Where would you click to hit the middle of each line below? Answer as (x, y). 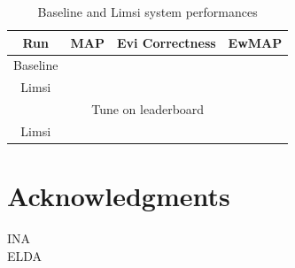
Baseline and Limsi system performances (147, 11)
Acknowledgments (119, 196)
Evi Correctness (166, 42)
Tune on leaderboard (148, 109)
